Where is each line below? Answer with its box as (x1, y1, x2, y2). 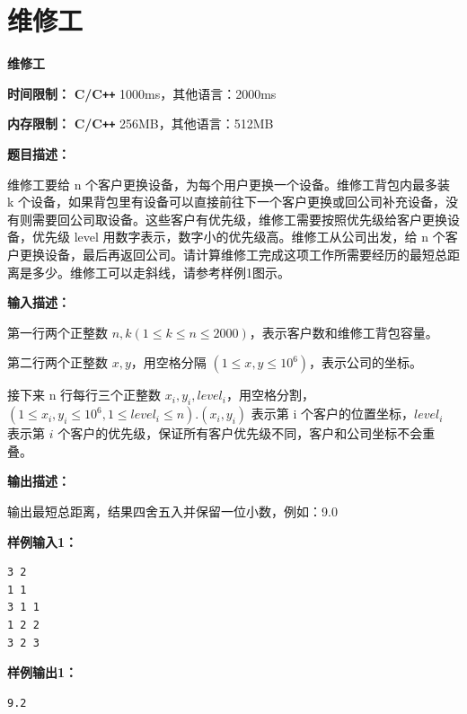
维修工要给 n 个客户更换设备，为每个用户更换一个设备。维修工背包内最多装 (7, 174, 451, 193)
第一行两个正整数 (7, 322, 108, 341)
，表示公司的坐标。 (309, 353, 423, 372)
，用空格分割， (225, 385, 314, 404)
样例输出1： (7, 663, 78, 682)
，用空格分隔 (130, 353, 207, 372)
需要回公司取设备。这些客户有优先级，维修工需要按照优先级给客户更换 (31, 209, 447, 228)
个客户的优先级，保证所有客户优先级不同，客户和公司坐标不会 (57, 424, 423, 443)
